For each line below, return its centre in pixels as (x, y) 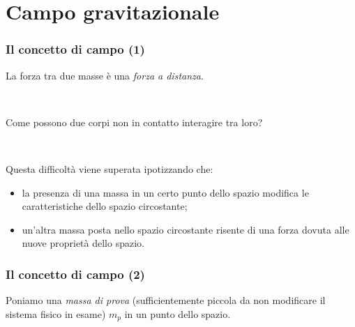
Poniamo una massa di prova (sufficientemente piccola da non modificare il (166, 300)
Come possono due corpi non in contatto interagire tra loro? (134, 122)
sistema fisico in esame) (56, 313)
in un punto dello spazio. (177, 313)
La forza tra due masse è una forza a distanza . (105, 75)
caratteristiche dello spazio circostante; (105, 206)
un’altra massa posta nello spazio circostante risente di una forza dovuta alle (186, 229)
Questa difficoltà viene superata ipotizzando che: (109, 168)
